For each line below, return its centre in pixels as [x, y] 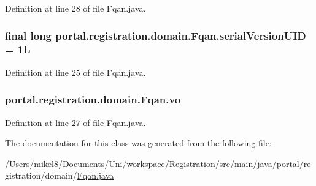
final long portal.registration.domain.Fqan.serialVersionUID [156, 35]
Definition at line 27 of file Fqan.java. [75, 122]
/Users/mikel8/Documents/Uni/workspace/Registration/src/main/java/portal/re [158, 163]
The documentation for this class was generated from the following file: [138, 143]
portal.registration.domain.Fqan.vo [93, 99]
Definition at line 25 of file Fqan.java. [75, 72]
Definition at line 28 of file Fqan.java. [75, 8]
